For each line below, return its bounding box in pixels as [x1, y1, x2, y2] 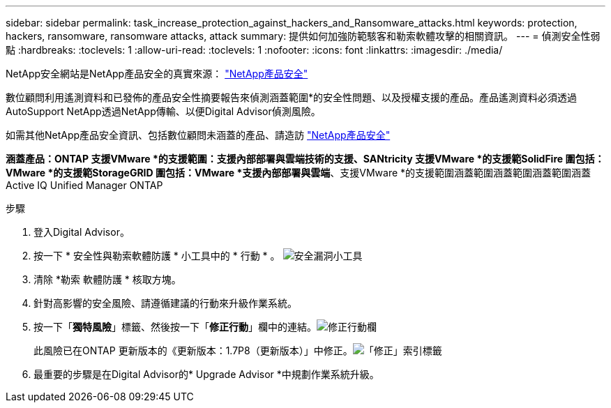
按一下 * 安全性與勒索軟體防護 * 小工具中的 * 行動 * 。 [33, 250, 280, 262]
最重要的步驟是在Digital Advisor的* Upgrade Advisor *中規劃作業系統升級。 [33, 368, 379, 380]
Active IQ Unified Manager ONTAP [6, 179, 163, 191]
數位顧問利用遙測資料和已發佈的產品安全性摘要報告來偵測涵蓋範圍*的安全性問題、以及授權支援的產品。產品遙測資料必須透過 [6, 91, 578, 103]
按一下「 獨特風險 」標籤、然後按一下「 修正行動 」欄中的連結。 [33, 321, 317, 333]
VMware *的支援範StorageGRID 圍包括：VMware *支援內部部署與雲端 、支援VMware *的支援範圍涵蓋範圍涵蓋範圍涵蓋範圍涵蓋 [6, 167, 591, 179]
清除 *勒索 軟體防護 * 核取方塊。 [33, 273, 181, 285]
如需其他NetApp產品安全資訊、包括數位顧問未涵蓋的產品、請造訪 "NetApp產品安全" [6, 129, 391, 141]
